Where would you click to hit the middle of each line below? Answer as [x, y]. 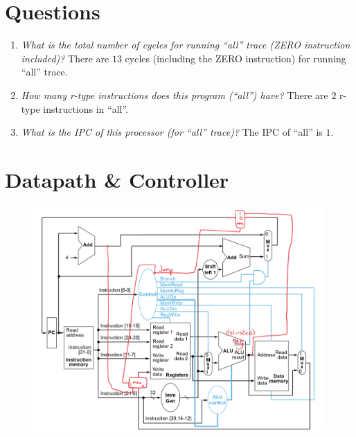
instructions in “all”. [86, 108]
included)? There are [65, 58]
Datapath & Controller [117, 179]
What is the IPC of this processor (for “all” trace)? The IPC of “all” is [172, 132]
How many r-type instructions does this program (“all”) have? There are [175, 95]
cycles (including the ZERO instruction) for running [235, 58]
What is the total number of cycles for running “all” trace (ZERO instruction [186, 45]
